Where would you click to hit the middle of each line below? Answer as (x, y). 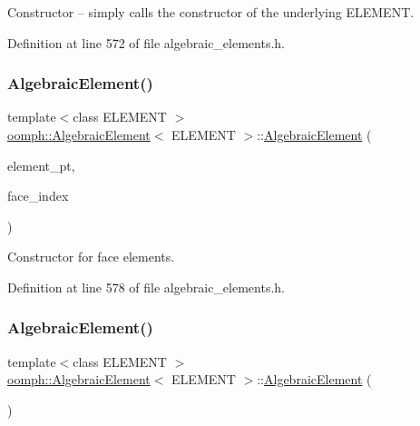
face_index (38, 196)
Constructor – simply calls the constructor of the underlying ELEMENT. (211, 12)
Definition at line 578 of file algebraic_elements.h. (146, 287)
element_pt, (41, 165)
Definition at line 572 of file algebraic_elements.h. (146, 42)
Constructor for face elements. (91, 257)
